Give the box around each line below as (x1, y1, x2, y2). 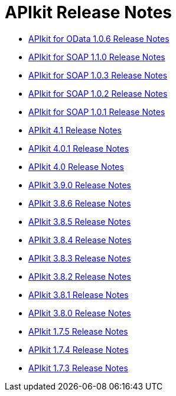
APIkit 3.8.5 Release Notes (28, 216, 131, 227)
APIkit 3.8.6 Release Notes (28, 198, 131, 208)
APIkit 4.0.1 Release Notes (28, 143, 129, 153)
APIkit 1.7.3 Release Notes (28, 362, 128, 373)
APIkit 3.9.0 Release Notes (28, 179, 131, 190)
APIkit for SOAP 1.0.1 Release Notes (28, 106, 165, 117)
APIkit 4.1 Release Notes (28, 125, 122, 135)
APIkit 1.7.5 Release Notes (28, 326, 128, 336)
